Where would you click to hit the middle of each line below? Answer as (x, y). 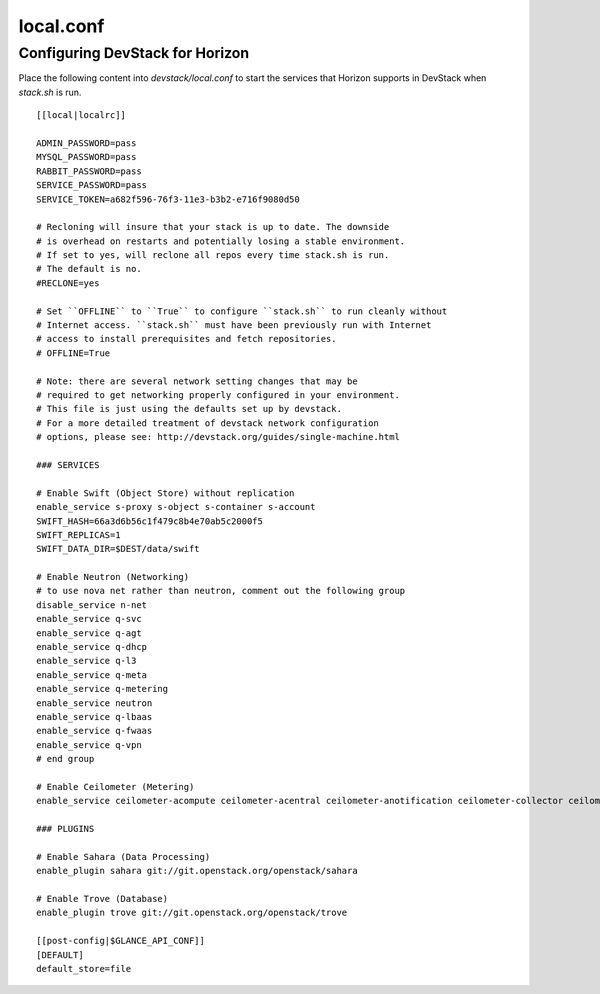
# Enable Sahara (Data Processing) (123, 856)
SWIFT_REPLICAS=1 (78, 534)
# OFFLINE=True (73, 353)
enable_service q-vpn (89, 744)
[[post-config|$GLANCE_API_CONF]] (120, 941)
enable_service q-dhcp (92, 647)
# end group (65, 759)
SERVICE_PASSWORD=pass (92, 185)
